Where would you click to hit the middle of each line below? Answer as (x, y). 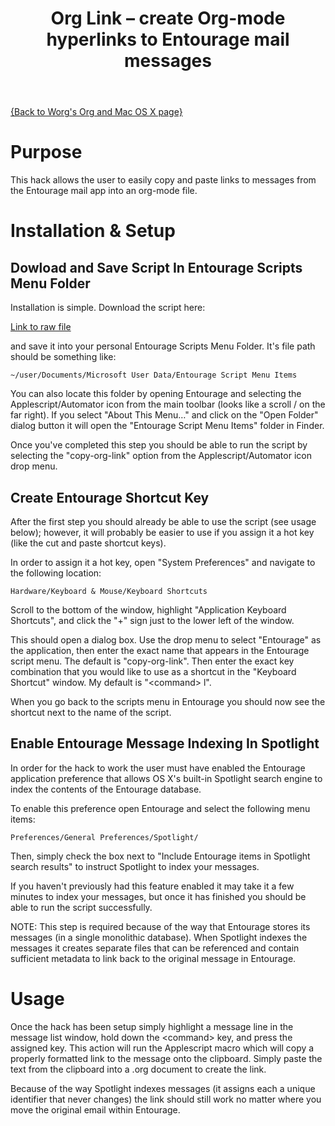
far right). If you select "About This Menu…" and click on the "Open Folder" (164, 415)
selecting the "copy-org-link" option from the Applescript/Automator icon (161, 456)
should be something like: (63, 357)
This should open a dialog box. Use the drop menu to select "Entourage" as (166, 639)
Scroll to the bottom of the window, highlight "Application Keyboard (148, 609)
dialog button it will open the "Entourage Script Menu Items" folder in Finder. (167, 426)
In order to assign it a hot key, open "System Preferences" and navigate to (163, 562)
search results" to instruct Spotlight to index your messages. (135, 866)
